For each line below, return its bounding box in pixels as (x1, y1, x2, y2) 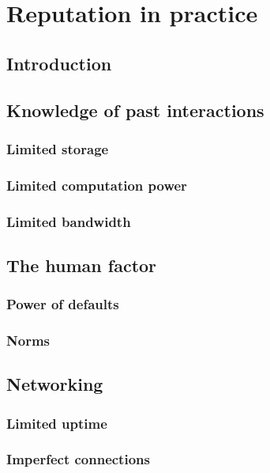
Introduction (6, 51, 112, 75)
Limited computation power (6, 175, 187, 195)
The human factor (6, 252, 157, 277)
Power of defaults (6, 294, 119, 314)
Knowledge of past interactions (6, 97, 264, 122)
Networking (6, 372, 103, 396)
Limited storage (6, 138, 109, 158)
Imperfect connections (6, 449, 150, 469)
